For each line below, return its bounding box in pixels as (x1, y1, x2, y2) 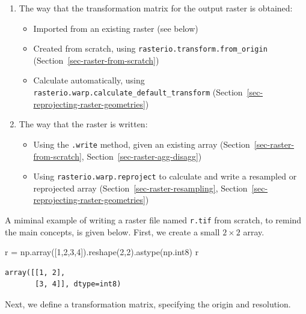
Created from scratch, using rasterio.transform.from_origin (33, 42, 268, 55)
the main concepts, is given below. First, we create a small (5, 225, 220, 238)
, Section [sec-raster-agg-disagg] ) (81, 149, 202, 162)
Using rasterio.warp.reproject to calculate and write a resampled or (33, 170, 297, 183)
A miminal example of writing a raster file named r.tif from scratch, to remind (5, 213, 302, 226)
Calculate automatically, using (33, 74, 145, 86)
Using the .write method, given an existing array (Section (33, 137, 250, 150)
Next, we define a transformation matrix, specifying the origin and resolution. (5, 298, 291, 310)
